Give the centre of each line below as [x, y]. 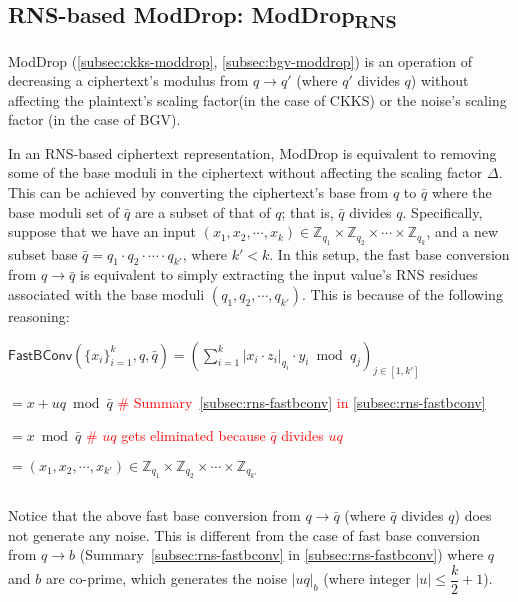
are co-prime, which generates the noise [166, 578]
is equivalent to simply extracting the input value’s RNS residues [279, 274]
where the [461, 192]
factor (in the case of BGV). [94, 119]
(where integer [367, 578]
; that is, [307, 211]
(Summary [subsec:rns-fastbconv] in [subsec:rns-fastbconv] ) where [281, 554]
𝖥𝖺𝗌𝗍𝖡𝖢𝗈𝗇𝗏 [40, 355]
